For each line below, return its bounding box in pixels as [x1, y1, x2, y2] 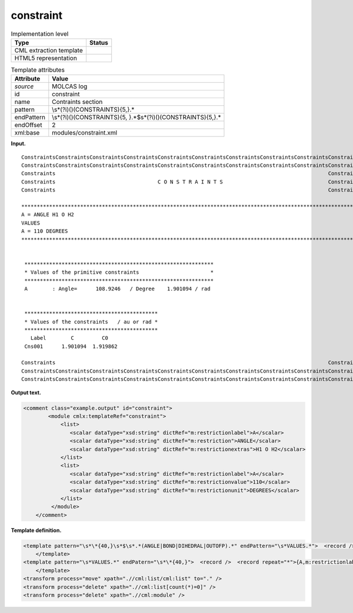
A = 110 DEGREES [21, 228, 68, 235]
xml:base [14, 129, 40, 137]
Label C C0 [30, 335, 109, 341]
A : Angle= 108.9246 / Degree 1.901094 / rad [24, 285, 211, 292]
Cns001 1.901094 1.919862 [24, 343, 118, 350]
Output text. [11, 388, 41, 396]
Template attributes [11, 66, 65, 74]
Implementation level [11, 29, 69, 38]
